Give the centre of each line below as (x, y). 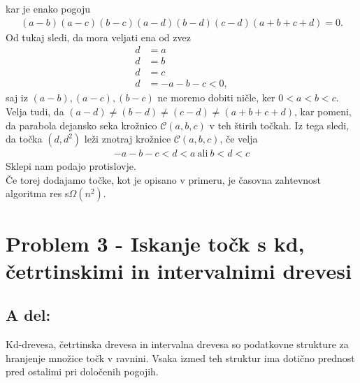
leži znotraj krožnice (128, 139)
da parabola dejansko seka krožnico (81, 125)
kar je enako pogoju (48, 8)
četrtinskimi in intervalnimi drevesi (179, 270)
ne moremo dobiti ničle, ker (216, 97)
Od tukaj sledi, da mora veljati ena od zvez (98, 37)
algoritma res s (37, 193)
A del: (28, 315)
